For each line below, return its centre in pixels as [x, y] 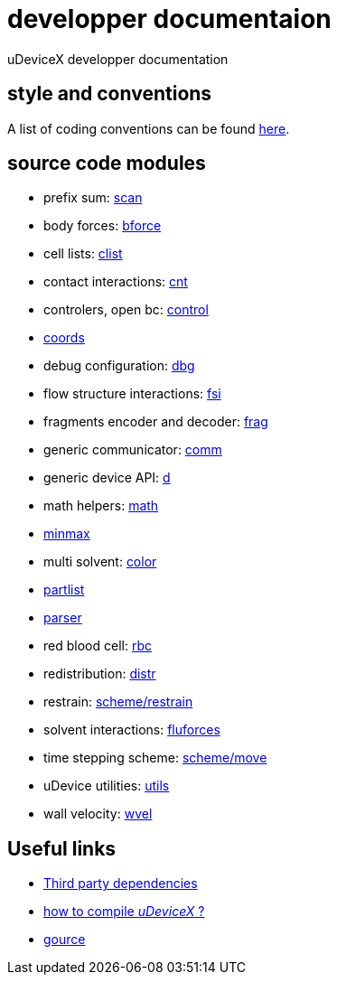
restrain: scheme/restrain [118, 702]
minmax [67, 534]
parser [63, 618]
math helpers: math [101, 506]
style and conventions [110, 94]
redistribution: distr [100, 674]
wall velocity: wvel [98, 814]
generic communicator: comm [133, 450]
